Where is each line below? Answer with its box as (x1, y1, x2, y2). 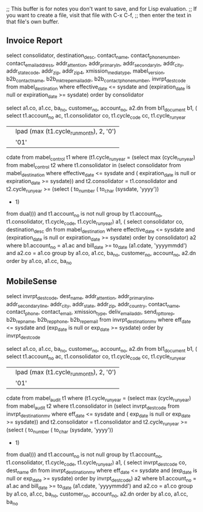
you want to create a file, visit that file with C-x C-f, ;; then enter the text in (6, 12, 192, 19)
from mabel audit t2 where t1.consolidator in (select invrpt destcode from (6, 402, 180, 411)
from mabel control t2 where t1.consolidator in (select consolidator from (6, 162, 181, 170)
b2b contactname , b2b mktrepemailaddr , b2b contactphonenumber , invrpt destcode (6, 75, 186, 84)
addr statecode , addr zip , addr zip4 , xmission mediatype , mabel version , (6, 67, 165, 76)
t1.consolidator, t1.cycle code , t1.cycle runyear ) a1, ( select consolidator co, (6, 218, 184, 227)
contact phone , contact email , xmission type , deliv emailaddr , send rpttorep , (6, 308, 175, 317)
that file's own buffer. (6, 18, 59, 25)
